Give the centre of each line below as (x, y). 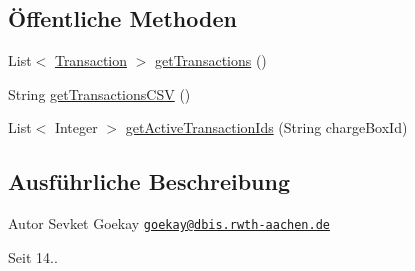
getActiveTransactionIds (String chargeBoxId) (266, 127)
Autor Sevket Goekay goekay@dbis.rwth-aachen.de (169, 223)
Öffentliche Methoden (122, 18)
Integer (76, 127)
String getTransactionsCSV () (99, 93)
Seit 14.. (33, 256)
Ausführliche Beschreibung (149, 181)
